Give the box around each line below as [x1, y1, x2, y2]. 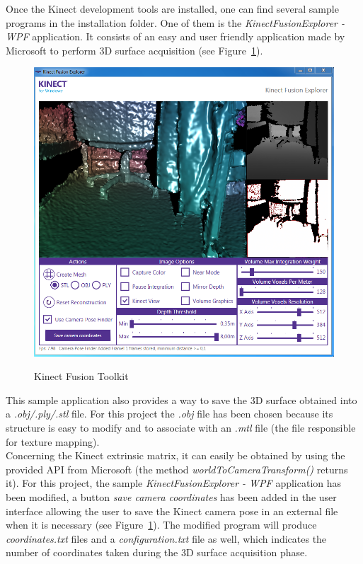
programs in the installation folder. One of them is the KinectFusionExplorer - [6, 15, 345, 30]
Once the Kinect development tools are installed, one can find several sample [6, 1, 339, 16]
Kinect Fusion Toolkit [34, 369, 129, 384]
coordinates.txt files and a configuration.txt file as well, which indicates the [6, 531, 327, 546]
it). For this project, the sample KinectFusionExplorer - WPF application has [6, 476, 342, 490]
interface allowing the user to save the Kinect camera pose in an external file [6, 503, 338, 518]
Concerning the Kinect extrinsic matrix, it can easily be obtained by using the [6, 448, 345, 463]
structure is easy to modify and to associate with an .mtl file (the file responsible [6, 420, 356, 435]
